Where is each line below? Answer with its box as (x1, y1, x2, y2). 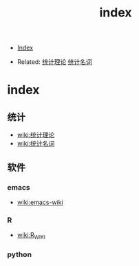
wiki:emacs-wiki (17, 198, 63, 206)
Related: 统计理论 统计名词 (17, 58, 93, 66)
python (7, 250, 32, 259)
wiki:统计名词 (17, 140, 55, 148)
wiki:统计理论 (17, 131, 55, 139)
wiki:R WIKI (17, 231, 46, 241)
